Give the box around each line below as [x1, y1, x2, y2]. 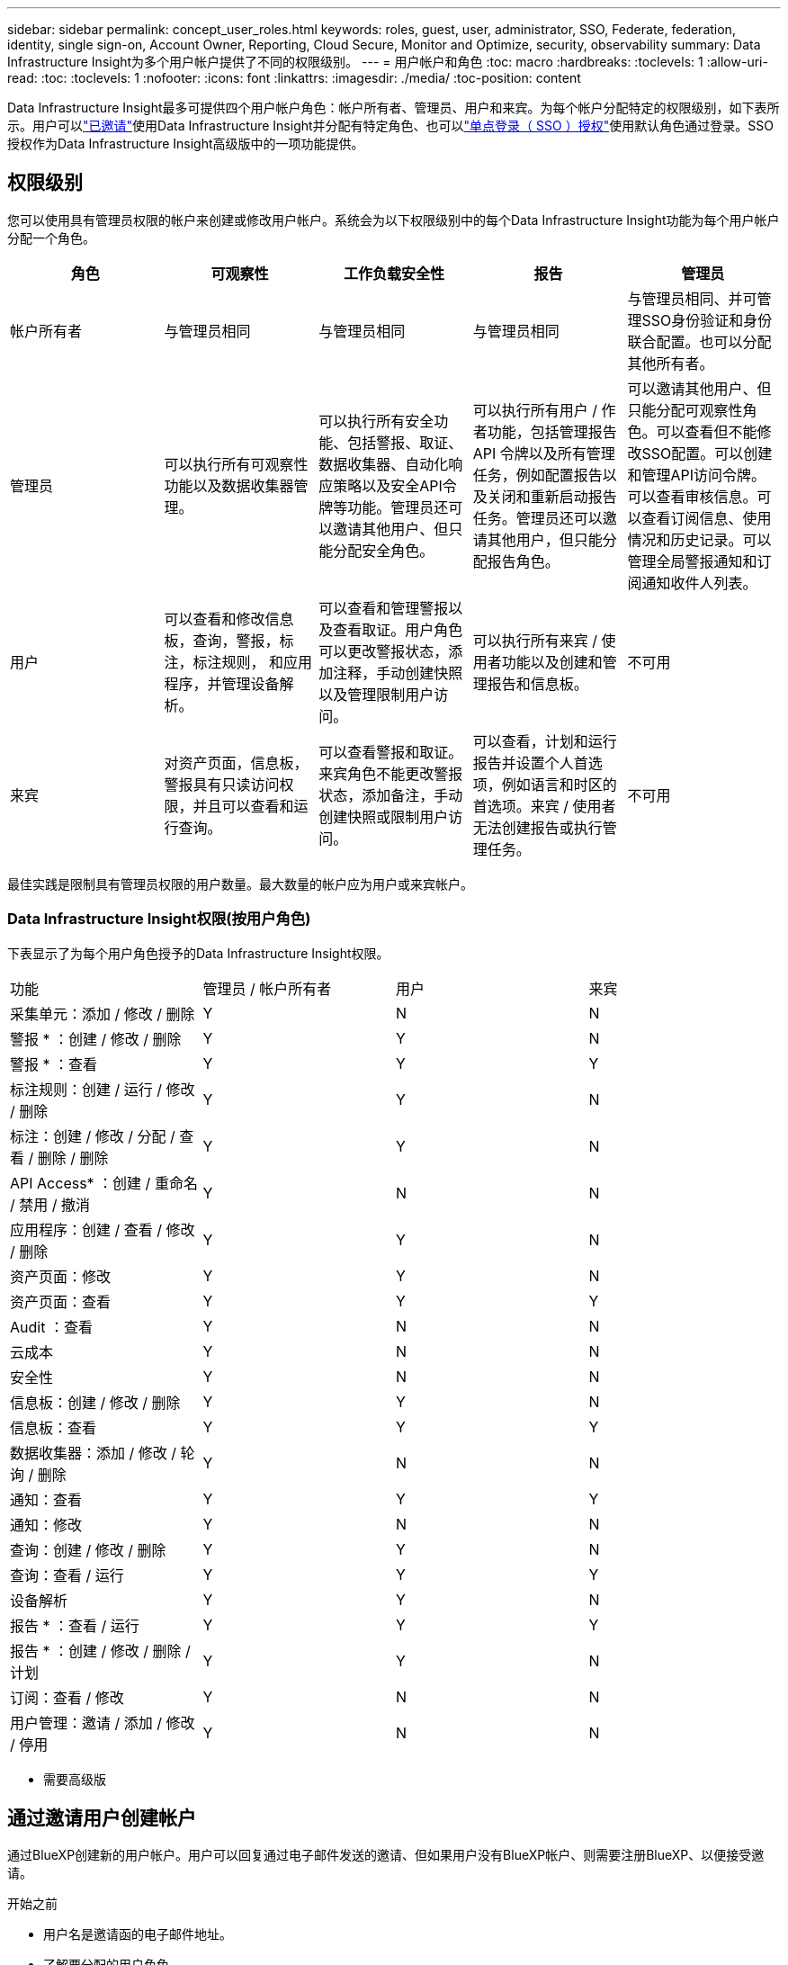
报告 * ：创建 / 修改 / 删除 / [10, 1641, 191, 1660]
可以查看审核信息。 [627, 487, 757, 506]
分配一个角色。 [7, 229, 95, 246]
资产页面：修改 [10, 1267, 112, 1286]
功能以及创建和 [501, 652, 603, 671]
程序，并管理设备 [164, 674, 280, 693]
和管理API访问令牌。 [627, 465, 766, 484]
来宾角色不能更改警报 [318, 764, 463, 783]
